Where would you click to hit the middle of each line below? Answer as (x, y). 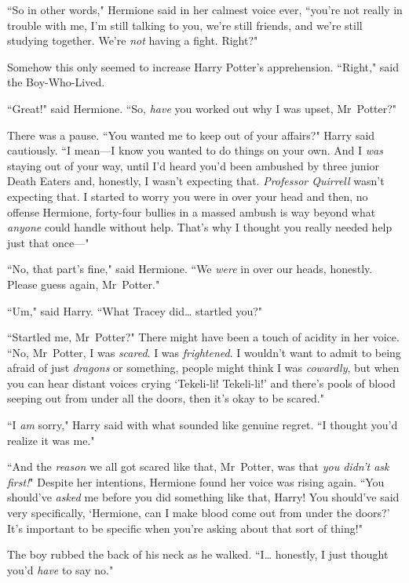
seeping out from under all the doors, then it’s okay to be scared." (166, 398)
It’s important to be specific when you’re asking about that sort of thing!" (185, 528)
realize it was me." (51, 440)
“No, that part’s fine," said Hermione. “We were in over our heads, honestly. (190, 269)
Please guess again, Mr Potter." (84, 284)
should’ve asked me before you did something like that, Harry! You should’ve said (203, 497)
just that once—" (48, 242)
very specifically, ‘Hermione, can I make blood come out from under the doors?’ (199, 513)
